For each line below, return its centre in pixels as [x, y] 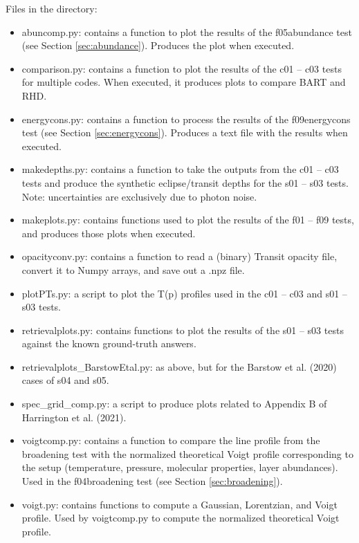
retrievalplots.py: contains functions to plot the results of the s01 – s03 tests [183, 330]
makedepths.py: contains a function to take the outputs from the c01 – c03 [180, 169]
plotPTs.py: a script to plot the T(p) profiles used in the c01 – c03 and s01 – [184, 293]
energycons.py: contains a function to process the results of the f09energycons [186, 119]
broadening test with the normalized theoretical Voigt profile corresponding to [187, 453]
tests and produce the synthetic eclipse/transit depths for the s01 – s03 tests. [185, 182]
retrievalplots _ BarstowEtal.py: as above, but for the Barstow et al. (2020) [179, 366]
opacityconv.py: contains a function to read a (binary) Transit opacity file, [179, 256]
